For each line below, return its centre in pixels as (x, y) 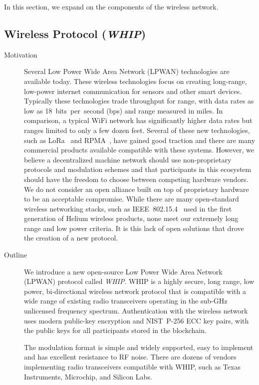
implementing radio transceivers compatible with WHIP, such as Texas (132, 367)
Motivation (21, 54)
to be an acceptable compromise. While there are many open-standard (131, 199)
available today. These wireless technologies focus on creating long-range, (135, 81)
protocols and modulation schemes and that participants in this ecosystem (138, 169)
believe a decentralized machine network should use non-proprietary (128, 159)
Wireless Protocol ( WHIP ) (75, 33)
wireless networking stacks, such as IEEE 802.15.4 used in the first (128, 208)
